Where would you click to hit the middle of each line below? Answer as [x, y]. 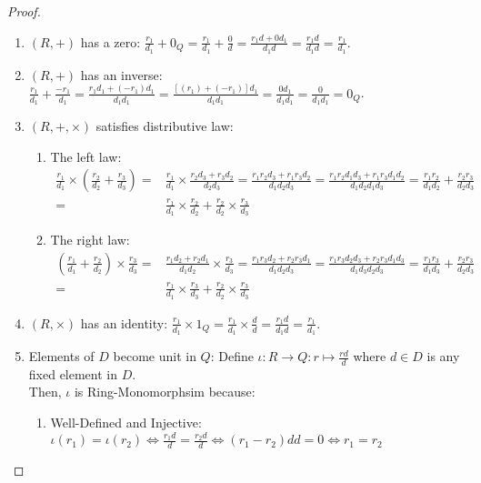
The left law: [86, 156]
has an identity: [124, 322]
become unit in [155, 356]
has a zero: [110, 41]
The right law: [90, 240]
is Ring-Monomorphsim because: [165, 392]
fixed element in [73, 373]
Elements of [61, 356]
